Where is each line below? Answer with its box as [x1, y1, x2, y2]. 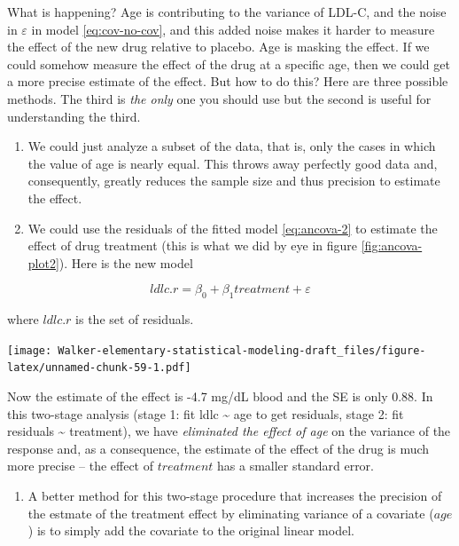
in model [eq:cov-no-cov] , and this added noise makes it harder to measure [31, 20, 435, 38]
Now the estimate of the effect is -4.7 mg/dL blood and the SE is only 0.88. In [7, 387, 433, 406]
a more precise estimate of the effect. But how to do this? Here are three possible [7, 72, 448, 91]
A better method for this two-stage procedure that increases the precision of [27, 486, 442, 504]
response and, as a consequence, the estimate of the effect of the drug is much [7, 439, 430, 457]
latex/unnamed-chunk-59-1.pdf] [7, 361, 191, 375]
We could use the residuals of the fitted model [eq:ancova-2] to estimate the [27, 218, 438, 237]
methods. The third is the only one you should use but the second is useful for [7, 89, 432, 107]
